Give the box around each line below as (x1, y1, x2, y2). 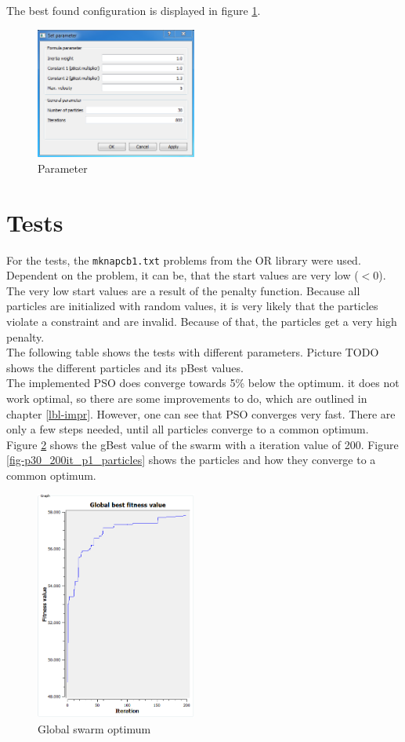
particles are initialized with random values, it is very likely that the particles (6, 298, 378, 314)
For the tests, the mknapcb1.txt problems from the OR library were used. (6, 251, 361, 268)
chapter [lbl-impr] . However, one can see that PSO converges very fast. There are (6, 405, 396, 422)
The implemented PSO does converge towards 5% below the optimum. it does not (6, 375, 400, 391)
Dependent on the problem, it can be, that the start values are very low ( (6, 267, 359, 283)
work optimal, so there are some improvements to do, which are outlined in (6, 389, 367, 406)
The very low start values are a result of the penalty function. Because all (6, 282, 360, 298)
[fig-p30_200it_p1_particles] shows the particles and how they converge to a (6, 451, 376, 468)
